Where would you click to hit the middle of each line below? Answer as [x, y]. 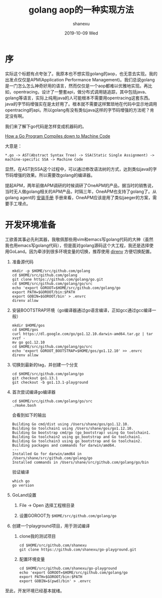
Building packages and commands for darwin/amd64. [64, 445]
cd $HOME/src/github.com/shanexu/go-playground [68, 568]
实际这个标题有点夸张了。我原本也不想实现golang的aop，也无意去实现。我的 [81, 74]
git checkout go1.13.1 [35, 378]
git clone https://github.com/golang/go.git [58, 279]
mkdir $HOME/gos [28, 325]
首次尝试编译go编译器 [34, 392]
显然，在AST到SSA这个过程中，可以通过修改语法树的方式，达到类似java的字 [81, 169]
